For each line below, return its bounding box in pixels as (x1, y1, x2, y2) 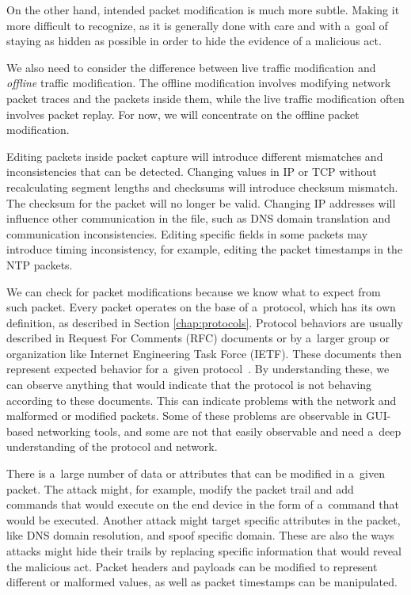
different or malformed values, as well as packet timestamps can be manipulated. (6, 574, 398, 590)
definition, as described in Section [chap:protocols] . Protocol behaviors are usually (6, 314, 403, 330)
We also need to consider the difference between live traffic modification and (6, 59, 376, 75)
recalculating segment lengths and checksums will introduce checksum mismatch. (6, 178, 398, 195)
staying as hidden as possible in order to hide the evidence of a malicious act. (6, 32, 382, 49)
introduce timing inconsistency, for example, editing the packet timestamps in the (6, 241, 403, 257)
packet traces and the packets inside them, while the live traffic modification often (6, 90, 405, 106)
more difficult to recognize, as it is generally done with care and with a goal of (6, 17, 388, 33)
